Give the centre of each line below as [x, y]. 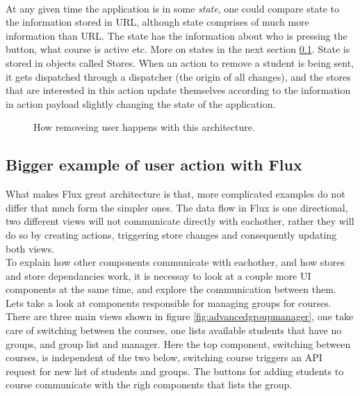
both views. [30, 248]
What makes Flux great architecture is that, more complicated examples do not [175, 194]
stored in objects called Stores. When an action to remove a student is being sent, [180, 62]
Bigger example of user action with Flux [154, 165]
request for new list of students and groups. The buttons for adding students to [175, 371]
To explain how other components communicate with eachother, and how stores [175, 262]
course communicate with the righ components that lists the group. [149, 385]
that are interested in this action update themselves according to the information [178, 90]
